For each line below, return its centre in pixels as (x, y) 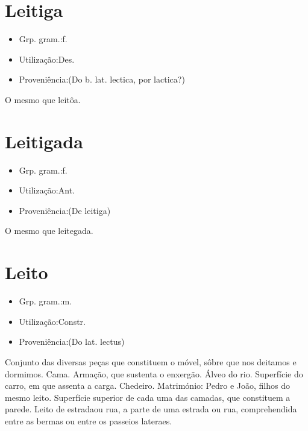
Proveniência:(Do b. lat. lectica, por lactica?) (102, 79)
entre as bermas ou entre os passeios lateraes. (89, 420)
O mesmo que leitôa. (43, 99)
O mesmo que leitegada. (49, 231)
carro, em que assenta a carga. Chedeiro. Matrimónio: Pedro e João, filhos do (147, 385)
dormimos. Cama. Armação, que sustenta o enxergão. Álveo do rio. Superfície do (154, 373)
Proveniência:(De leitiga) (65, 210)
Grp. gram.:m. (46, 301)
